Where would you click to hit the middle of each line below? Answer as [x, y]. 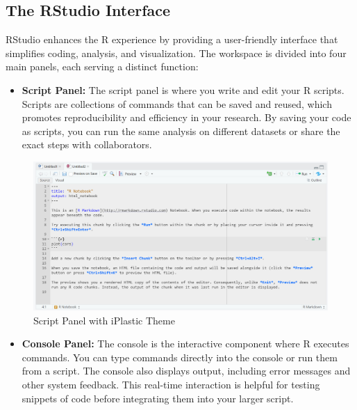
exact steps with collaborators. [87, 144]
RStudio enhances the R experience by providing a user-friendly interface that [172, 39]
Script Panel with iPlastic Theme [104, 320]
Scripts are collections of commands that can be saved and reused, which [177, 103]
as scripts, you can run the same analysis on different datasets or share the [181, 131]
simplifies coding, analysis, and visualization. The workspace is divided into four [176, 53]
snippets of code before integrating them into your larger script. [158, 398]
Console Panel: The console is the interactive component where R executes [185, 344]
